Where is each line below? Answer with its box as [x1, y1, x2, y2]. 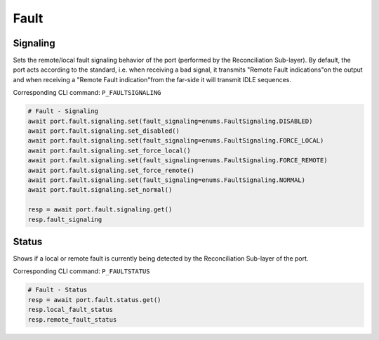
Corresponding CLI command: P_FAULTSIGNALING [13, 89, 161, 97]
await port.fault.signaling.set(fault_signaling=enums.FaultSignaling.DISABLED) [27, 117, 313, 125]
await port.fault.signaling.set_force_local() [27, 146, 191, 155]
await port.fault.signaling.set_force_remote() [27, 166, 194, 174]
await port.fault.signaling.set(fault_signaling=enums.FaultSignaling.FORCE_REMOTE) [27, 157, 328, 164]
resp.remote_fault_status [27, 315, 117, 323]
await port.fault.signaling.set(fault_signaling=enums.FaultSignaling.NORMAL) [27, 176, 305, 184]
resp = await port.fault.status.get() [27, 296, 161, 303]
